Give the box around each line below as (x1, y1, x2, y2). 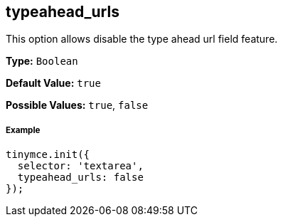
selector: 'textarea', (17, 160, 144, 172)
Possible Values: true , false (6, 99, 149, 112)
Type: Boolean (6, 55, 78, 68)
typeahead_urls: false (17, 171, 144, 184)
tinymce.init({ (6, 149, 90, 161)
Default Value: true (6, 77, 101, 90)
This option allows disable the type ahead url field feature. (6, 33, 278, 46)
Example (6, 125, 41, 135)
